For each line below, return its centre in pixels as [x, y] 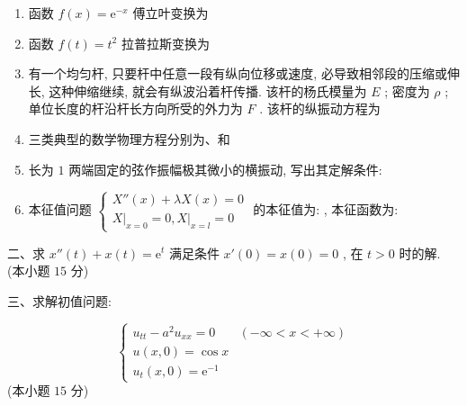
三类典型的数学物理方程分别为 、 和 [129, 138]
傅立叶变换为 [171, 13]
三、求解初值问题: [59, 300]
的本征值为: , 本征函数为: [326, 209]
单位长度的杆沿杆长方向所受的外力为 [135, 108]
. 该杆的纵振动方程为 [320, 108]
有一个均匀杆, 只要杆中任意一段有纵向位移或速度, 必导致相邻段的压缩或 [238, 73]
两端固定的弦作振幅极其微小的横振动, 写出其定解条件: [225, 169]
